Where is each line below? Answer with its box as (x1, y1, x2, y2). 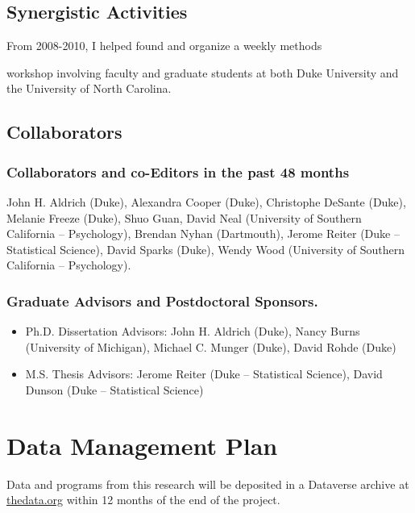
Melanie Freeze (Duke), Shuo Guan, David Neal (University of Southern (6, 209, 362, 226)
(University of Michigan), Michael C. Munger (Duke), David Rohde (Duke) (25, 338, 396, 355)
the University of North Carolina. (6, 80, 172, 97)
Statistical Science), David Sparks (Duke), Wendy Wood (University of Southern (6, 240, 405, 257)
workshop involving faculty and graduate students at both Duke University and (6, 64, 399, 81)
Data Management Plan (6, 428, 278, 461)
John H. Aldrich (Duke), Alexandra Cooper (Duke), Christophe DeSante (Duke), (6, 193, 406, 210)
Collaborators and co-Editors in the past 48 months (6, 161, 350, 181)
